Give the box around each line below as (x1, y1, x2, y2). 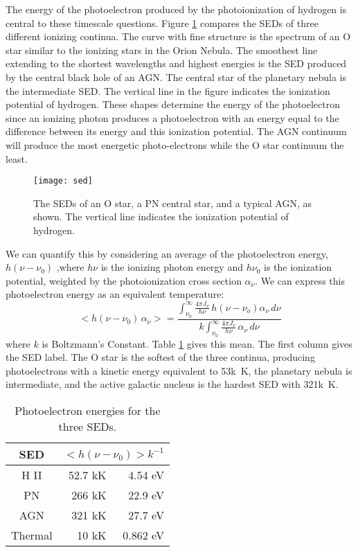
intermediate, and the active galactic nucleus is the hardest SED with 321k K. (6, 377, 339, 391)
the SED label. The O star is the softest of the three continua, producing (6, 350, 315, 364)
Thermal (11, 527, 53, 544)
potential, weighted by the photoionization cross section (6, 273, 242, 287)
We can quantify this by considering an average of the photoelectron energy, (6, 246, 328, 260)
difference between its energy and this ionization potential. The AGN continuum (6, 124, 347, 139)
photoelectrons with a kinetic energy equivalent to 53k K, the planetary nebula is (6, 363, 352, 377)
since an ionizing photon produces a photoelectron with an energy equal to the (6, 110, 339, 125)
